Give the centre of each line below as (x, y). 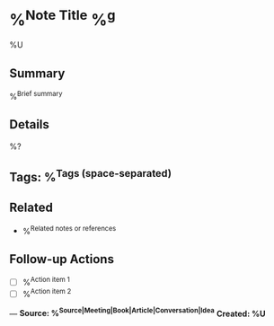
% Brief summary (36, 96)
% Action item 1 (46, 282)
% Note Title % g (62, 18)
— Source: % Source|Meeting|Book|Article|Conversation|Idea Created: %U (137, 313)
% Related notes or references (69, 230)
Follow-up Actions (62, 259)
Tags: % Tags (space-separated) (91, 176)
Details (29, 124)
